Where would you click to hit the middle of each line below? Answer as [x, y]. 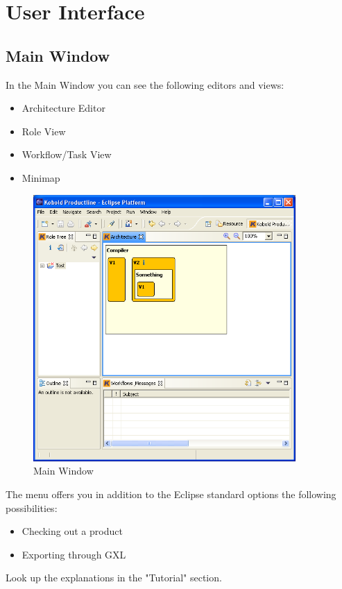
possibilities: [32, 507]
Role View [44, 131]
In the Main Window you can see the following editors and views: [145, 84]
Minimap [41, 177]
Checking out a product [72, 531]
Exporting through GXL [74, 554]
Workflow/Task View [67, 154]
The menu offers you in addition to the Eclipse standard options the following [171, 494]
